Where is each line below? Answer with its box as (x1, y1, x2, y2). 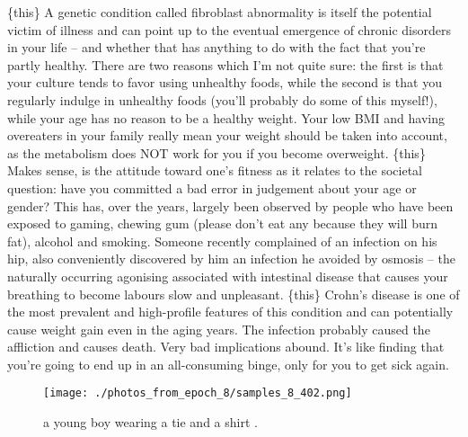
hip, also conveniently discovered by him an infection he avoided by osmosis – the (7, 249, 455, 268)
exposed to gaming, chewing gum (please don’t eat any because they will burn (7, 214, 437, 233)
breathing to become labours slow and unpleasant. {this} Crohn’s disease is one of (7, 284, 460, 303)
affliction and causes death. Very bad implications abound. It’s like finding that (7, 337, 445, 356)
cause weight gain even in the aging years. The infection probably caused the (7, 319, 430, 338)
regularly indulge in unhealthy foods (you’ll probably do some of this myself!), (7, 90, 437, 109)
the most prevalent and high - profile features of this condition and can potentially (7, 302, 454, 321)
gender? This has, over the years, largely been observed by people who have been (7, 196, 454, 215)
